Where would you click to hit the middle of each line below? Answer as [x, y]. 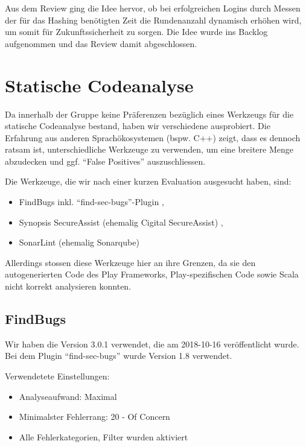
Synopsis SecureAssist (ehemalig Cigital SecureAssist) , [121, 222]
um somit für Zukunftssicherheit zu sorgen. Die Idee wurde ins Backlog [136, 32]
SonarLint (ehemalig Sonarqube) [79, 242]
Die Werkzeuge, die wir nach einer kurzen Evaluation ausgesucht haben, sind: [148, 181]
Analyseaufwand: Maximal [68, 396]
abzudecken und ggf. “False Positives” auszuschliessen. [105, 161]
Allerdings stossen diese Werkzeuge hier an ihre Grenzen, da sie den [130, 262]
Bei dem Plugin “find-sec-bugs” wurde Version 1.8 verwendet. [119, 356]
